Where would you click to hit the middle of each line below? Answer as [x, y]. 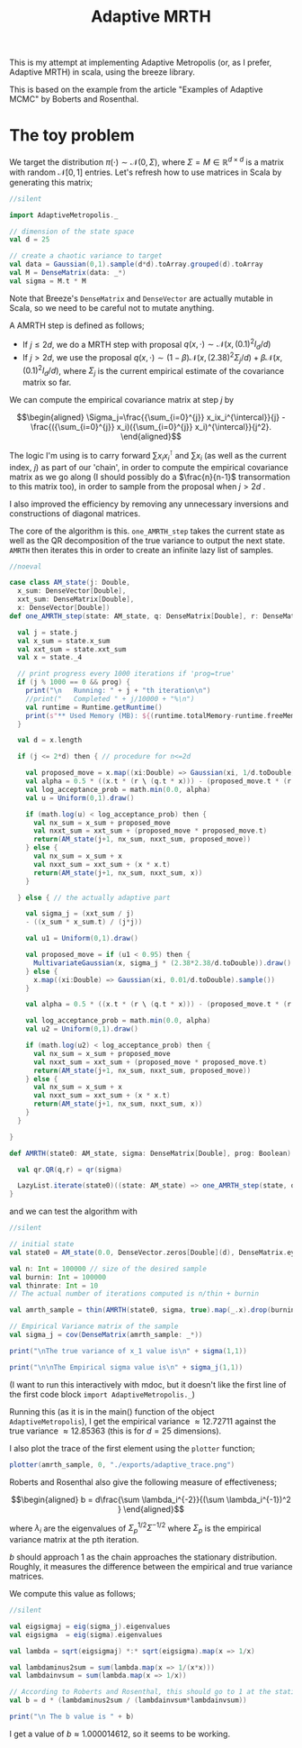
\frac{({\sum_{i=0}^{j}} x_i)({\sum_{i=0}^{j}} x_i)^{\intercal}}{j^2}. [151, 427]
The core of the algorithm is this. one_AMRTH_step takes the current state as [147, 531]
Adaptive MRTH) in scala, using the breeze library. [102, 72]
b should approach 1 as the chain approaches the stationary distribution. [143, 1557]
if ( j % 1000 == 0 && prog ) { [74, 682]
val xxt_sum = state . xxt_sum [72, 649]
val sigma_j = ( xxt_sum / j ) [80, 914]
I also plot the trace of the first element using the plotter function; [132, 1448]
